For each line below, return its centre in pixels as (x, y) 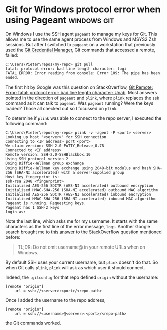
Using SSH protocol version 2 (37, 159)
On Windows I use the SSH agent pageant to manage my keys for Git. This (81, 34)
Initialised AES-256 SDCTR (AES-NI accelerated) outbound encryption (79, 185)
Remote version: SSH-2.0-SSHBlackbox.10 (48, 154)
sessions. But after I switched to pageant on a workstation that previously (80, 44)
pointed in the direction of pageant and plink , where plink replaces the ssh (82, 98)
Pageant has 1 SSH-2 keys (32, 207)
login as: (16, 212)
